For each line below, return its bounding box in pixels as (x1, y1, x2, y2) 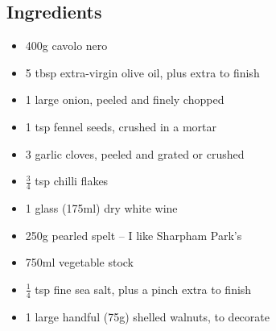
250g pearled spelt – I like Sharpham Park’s (25, 226, 242, 243)
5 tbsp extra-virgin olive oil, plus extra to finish (25, 64, 260, 81)
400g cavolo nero (25, 37, 108, 54)
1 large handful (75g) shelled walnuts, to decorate (25, 308, 270, 325)
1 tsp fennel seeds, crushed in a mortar (25, 118, 217, 134)
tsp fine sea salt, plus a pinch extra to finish (35, 280, 252, 297)
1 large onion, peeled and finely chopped (25, 91, 225, 108)
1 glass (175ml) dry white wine (25, 200, 178, 216)
